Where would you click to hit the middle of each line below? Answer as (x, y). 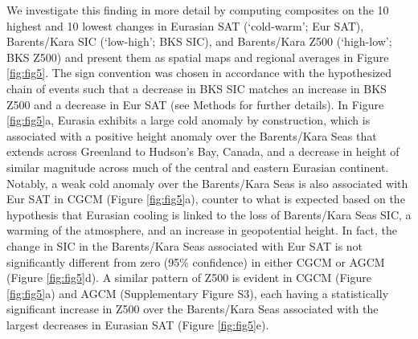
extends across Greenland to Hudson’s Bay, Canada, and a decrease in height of (203, 151)
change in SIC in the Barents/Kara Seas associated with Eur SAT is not (185, 245)
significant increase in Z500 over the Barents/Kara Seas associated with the (193, 309)
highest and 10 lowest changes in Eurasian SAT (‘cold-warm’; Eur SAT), (185, 25)
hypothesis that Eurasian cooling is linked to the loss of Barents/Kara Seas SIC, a (209, 214)
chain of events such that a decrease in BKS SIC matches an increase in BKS (197, 88)
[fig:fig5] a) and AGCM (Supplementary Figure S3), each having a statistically (198, 293)
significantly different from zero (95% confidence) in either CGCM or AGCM (196, 261)
